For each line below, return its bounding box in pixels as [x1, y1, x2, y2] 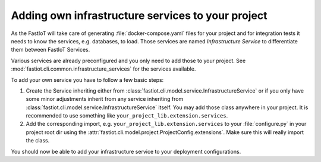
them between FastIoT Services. [11, 46, 90, 53]
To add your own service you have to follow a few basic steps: [11, 76, 164, 83]
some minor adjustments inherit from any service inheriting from [26, 96, 184, 103]
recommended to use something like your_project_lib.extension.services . [26, 112, 228, 119]
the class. [26, 137, 50, 144]
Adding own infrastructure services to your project [11, 9, 267, 22]
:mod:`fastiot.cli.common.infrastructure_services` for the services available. [11, 65, 196, 72]
